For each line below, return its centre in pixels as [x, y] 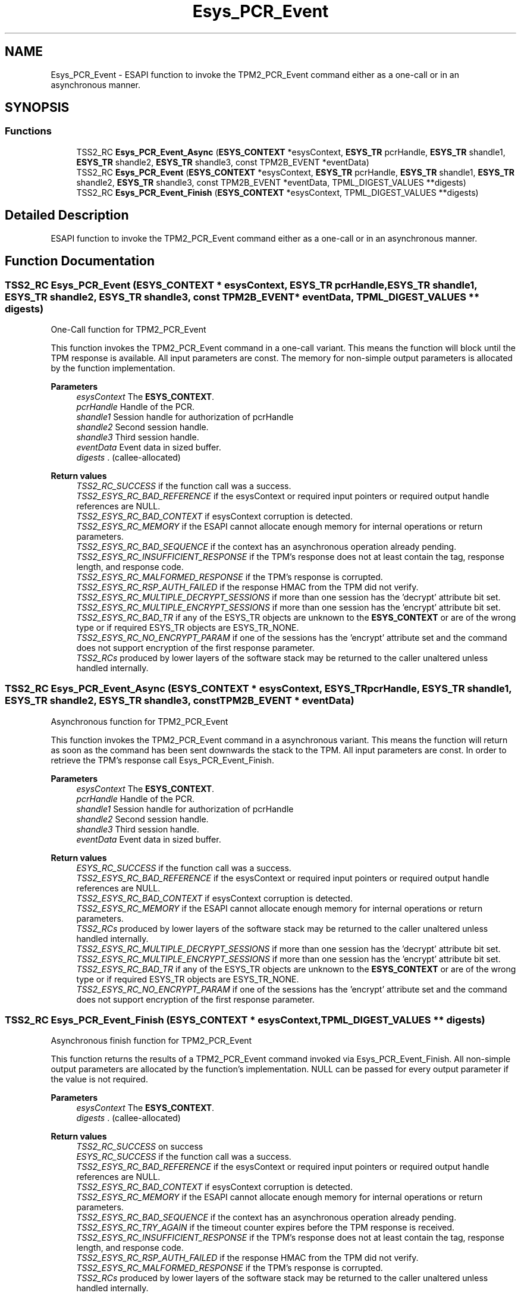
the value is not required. [99, 1079]
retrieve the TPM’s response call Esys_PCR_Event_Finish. [162, 760]
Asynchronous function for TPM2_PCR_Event [139, 721]
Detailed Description [67, 215]
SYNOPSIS [37, 108]
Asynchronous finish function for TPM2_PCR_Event [151, 1041]
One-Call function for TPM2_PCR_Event [128, 329]
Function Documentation [80, 261]
